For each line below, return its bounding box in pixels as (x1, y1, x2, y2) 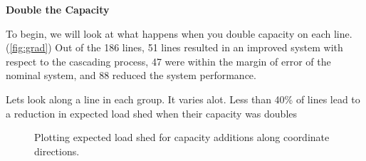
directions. (34, 143, 80, 158)
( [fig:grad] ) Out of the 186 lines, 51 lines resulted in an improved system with (6, 40, 343, 55)
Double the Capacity (6, 2, 110, 16)
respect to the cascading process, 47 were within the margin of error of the (6, 53, 331, 68)
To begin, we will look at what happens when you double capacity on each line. (6, 26, 352, 41)
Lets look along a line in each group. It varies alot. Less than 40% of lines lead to (6, 91, 360, 106)
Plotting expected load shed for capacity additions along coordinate (34, 130, 330, 145)
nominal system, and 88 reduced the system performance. (6, 68, 256, 83)
